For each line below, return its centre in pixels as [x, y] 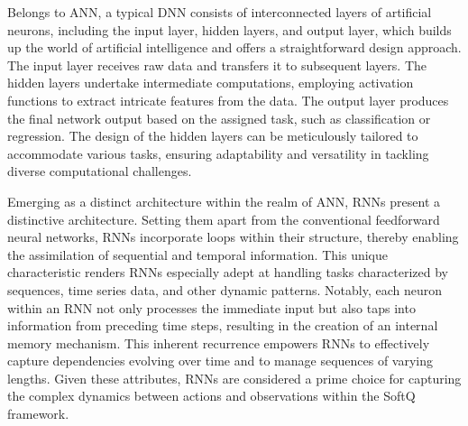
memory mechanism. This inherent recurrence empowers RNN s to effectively [219, 343]
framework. [38, 414]
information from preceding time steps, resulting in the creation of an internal [223, 325]
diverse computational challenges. [100, 171]
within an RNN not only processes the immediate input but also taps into [211, 307]
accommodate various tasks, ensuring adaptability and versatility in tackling [218, 153]
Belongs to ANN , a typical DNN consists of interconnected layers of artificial [220, 12]
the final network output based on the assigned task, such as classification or [219, 118]
